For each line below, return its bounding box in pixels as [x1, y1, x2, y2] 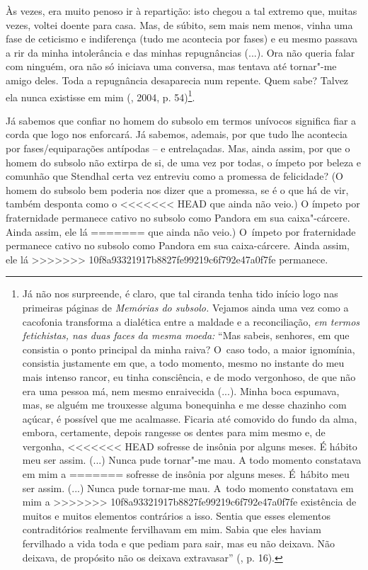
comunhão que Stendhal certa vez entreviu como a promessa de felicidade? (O [6, 169, 344, 183]
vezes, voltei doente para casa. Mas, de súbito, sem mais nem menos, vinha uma [6, 17, 353, 32]
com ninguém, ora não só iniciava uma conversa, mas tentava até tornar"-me [6, 59, 337, 74]
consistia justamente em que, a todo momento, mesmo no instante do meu [22, 355, 345, 370]
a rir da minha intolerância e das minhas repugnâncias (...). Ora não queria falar [6, 45, 355, 59]
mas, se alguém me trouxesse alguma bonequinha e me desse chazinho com [22, 397, 347, 412]
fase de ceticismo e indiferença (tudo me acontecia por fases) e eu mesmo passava [6, 31, 358, 46]
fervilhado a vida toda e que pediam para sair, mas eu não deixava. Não [22, 536, 335, 551]
